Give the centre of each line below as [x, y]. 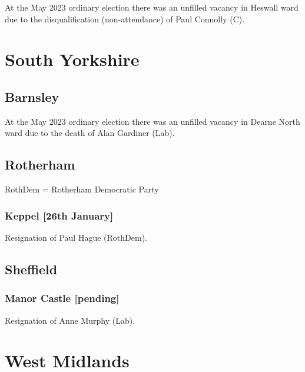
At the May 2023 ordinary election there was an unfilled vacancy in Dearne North [152, 121]
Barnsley [32, 96]
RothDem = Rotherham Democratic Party [82, 189]
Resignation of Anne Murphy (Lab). [70, 320]
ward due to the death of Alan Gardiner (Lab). [90, 133]
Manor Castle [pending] [62, 298]
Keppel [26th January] [59, 215]
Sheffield [31, 269]
